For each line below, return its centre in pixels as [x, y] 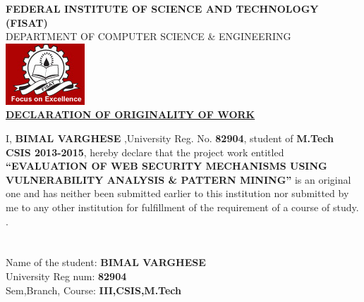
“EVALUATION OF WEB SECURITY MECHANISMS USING [166, 166]
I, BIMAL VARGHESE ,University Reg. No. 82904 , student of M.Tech [170, 138]
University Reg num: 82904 [66, 276]
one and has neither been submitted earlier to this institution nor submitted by [177, 193]
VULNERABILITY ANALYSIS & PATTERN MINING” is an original [178, 179]
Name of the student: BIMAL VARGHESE [106, 262]
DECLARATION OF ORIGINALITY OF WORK [131, 114]
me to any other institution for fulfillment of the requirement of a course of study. [182, 207]
